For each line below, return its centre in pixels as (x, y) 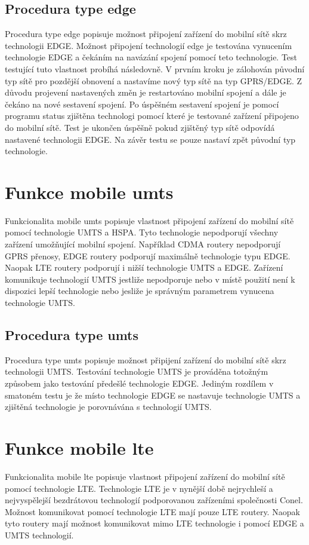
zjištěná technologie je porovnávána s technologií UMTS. (108, 407)
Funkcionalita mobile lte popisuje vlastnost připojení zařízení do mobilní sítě (145, 476)
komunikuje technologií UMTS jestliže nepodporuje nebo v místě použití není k (150, 279)
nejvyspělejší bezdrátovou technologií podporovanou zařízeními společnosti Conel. (154, 500)
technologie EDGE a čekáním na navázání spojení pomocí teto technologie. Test (151, 57)
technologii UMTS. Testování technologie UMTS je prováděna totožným (137, 371)
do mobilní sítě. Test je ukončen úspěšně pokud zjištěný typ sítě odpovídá (140, 127)
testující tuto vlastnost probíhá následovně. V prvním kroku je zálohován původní (155, 68)
